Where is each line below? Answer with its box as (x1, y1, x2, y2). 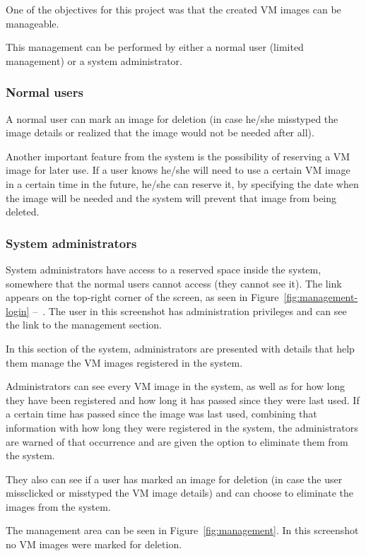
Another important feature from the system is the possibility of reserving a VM (6, 148, 350, 163)
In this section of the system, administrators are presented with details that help (6, 341, 355, 355)
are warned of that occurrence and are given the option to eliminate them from (6, 434, 348, 449)
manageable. (6, 16, 59, 30)
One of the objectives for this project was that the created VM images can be (6, 2, 341, 16)
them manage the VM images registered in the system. (6, 355, 243, 369)
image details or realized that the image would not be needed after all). (6, 125, 314, 140)
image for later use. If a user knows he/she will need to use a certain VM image (6, 162, 350, 177)
